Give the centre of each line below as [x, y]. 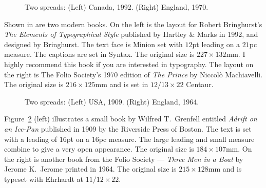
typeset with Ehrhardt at [44, 179]
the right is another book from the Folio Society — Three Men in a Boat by [124, 159]
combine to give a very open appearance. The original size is [99, 149]
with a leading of [31, 139]
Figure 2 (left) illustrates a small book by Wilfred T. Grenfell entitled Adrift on [131, 119]
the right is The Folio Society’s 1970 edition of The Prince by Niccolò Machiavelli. [134, 74]
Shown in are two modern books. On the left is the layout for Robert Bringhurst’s [133, 24]
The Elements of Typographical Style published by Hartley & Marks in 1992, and [131, 34]
